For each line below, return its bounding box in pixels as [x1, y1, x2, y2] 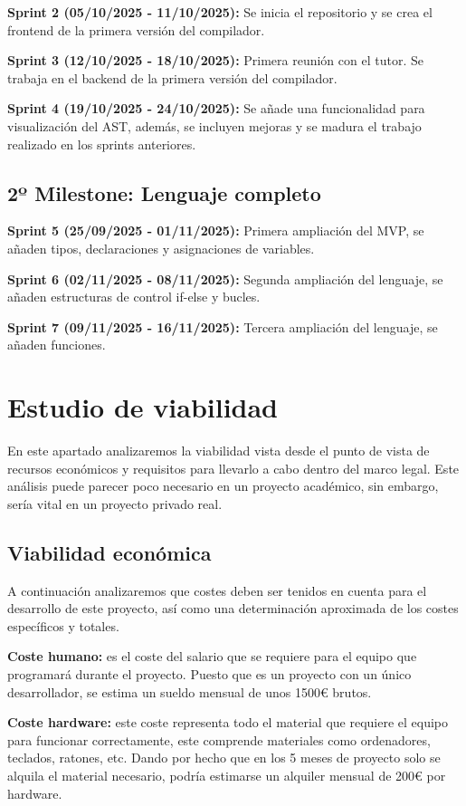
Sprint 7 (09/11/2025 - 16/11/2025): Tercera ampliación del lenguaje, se [7, 317, 438, 336]
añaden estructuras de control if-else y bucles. [7, 287, 261, 306]
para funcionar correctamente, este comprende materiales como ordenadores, [7, 730, 431, 749]
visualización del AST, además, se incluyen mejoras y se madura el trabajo [7, 116, 422, 135]
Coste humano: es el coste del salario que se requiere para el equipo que [7, 647, 417, 666]
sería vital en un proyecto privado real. [7, 494, 223, 513]
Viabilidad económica [7, 538, 212, 566]
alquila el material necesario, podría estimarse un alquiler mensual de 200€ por [7, 765, 446, 784]
